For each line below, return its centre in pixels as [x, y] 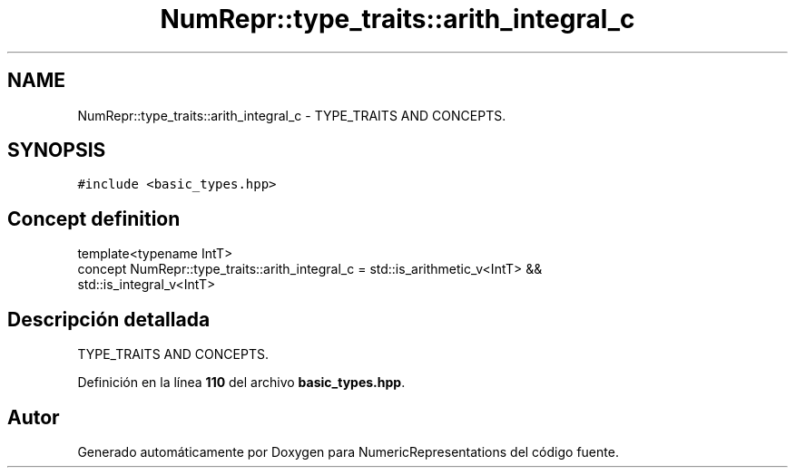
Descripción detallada [109, 319]
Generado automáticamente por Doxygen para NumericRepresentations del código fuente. [348, 451]
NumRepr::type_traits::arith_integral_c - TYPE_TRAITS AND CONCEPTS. [292, 115]
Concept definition [94, 218]
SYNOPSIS [57, 150]
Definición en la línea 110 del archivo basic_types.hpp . [241, 383]
